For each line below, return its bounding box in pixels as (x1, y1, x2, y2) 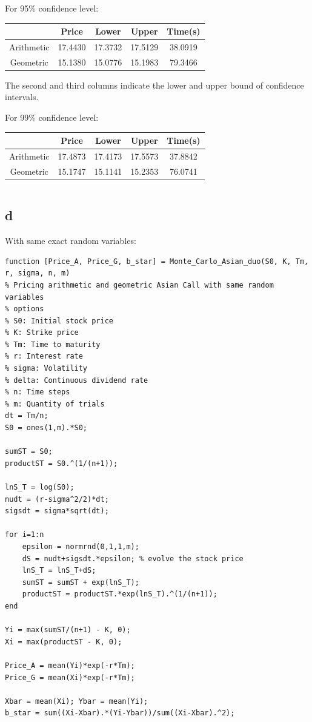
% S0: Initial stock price (5, 316, 113, 325)
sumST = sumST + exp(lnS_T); (22, 578, 139, 587)
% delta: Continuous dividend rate (5, 376, 148, 385)
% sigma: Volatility (5, 364, 88, 373)
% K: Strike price (5, 328, 79, 337)
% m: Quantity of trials (5, 399, 105, 408)
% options (5, 305, 44, 314)
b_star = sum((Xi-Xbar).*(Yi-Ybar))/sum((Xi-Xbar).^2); (5, 709, 235, 718)
